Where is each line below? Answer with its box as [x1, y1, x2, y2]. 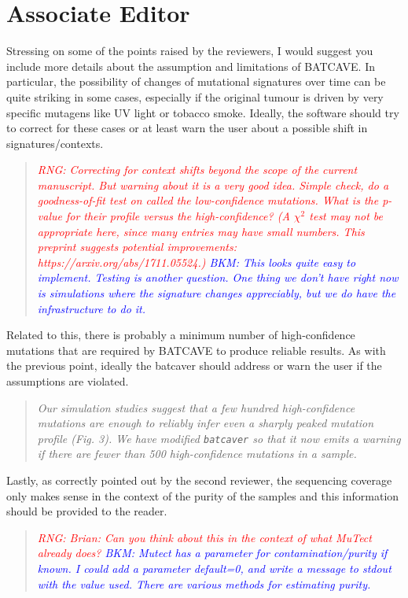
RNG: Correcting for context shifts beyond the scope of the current [37, 161, 358, 178]
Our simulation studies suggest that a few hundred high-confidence [37, 399, 355, 415]
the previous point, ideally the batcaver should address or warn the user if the [6, 357, 382, 374]
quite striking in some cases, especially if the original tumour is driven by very [6, 88, 384, 105]
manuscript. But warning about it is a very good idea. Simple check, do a [37, 176, 389, 193]
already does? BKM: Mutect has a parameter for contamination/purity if [37, 544, 388, 561]
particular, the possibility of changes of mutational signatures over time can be [6, 73, 386, 90]
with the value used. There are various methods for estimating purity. [37, 575, 371, 592]
